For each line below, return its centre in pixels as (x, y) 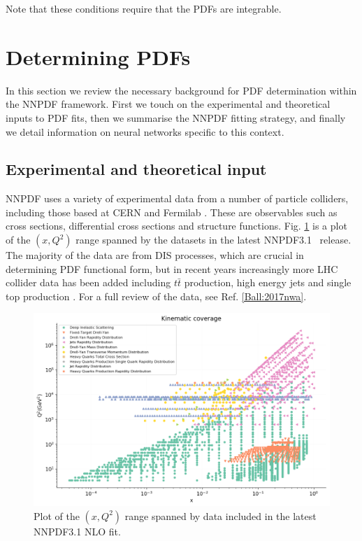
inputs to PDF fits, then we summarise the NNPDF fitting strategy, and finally (176, 117)
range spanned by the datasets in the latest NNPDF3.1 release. (213, 240)
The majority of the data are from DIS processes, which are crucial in (155, 255)
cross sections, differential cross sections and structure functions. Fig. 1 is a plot (176, 226)
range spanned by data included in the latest (220, 515)
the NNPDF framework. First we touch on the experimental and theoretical (168, 104)
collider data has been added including (88, 282)
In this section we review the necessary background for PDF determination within (181, 90)
